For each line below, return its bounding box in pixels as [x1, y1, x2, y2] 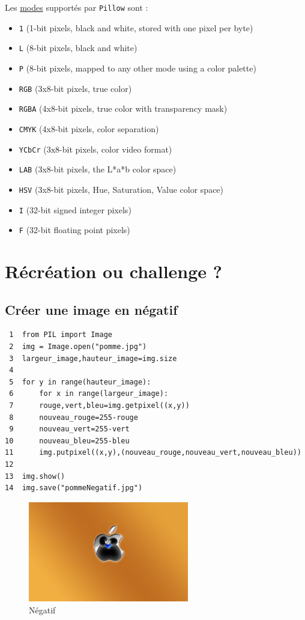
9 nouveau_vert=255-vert [9, 425, 130, 434]
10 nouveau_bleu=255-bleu [5, 436, 130, 445]
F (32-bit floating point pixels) [19, 223, 130, 236]
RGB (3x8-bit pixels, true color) [19, 82, 132, 94]
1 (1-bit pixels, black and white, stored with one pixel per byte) [19, 21, 253, 34]
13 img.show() [5, 472, 65, 481]
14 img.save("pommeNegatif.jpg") [5, 484, 143, 493]
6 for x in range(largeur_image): [9, 389, 169, 398]
